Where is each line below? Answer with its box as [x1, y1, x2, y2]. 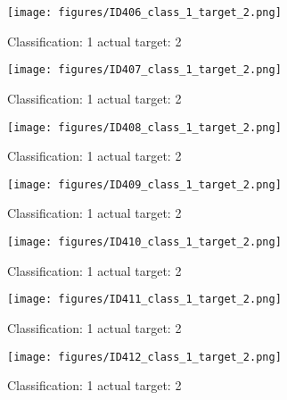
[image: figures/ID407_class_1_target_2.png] [7, 63, 282, 77]
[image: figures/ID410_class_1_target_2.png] [7, 236, 282, 248]
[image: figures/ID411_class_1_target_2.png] [7, 293, 282, 306]
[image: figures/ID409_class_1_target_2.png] [7, 178, 282, 191]
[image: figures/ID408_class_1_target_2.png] [7, 121, 282, 134]
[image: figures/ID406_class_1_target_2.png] [7, 6, 282, 19]
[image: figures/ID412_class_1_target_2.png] [7, 350, 282, 363]
